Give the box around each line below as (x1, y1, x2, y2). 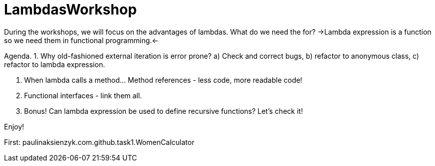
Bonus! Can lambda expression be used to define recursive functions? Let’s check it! (24, 106, 303, 115)
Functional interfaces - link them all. (24, 91, 142, 100)
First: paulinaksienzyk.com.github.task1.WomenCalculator (4, 137, 194, 146)
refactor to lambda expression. (4, 60, 105, 69)
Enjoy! (4, 122, 25, 131)
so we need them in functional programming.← (4, 36, 159, 45)
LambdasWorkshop (4, 1, 137, 18)
